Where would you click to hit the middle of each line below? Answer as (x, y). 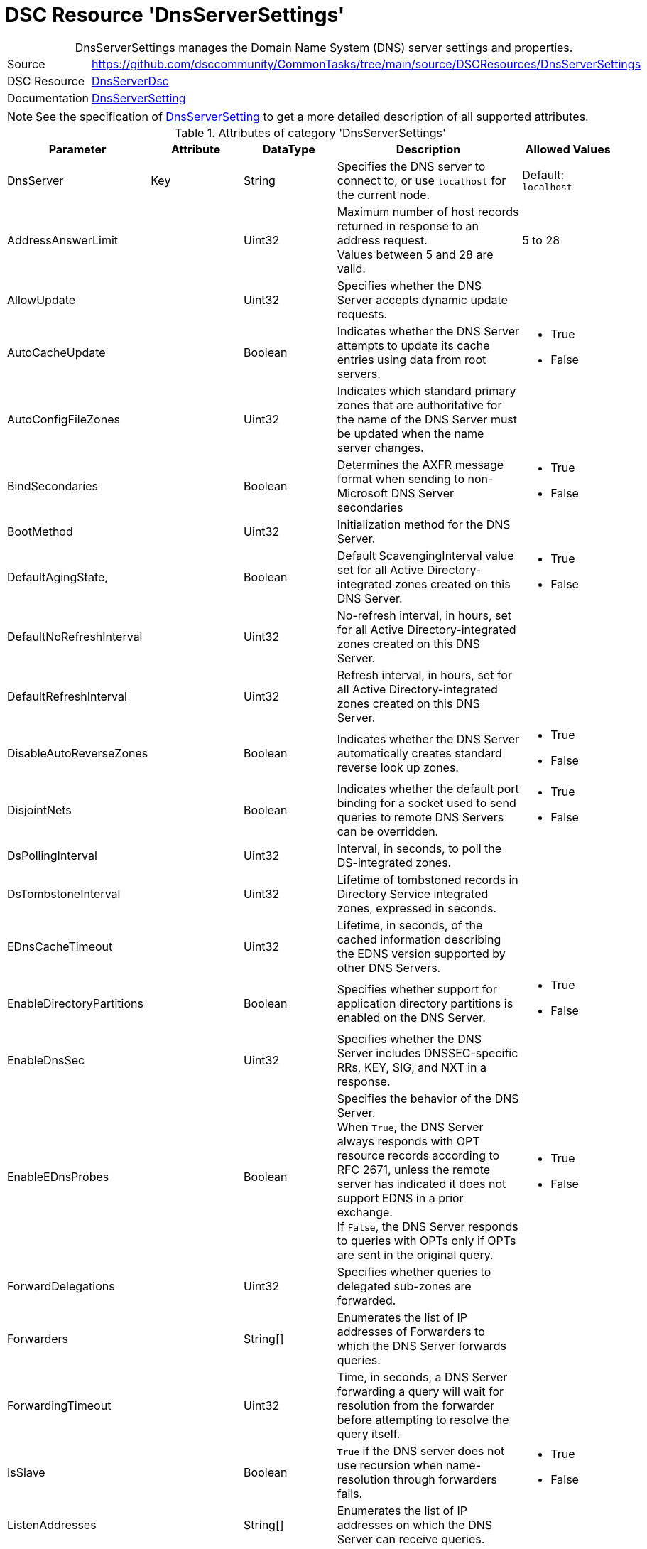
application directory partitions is (425, 1003)
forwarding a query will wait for (420, 1391)
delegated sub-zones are (404, 1286)
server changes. (380, 447)
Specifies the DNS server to (411, 166)
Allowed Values (568, 149)
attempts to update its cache (413, 345)
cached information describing (419, 939)
